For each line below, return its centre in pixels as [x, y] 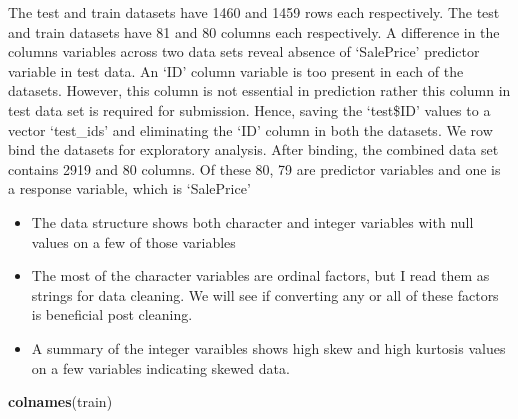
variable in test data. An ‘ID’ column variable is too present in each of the [236, 70]
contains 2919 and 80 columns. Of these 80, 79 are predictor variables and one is [254, 168]
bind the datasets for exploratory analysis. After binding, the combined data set [253, 149]
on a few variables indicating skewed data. [160, 367]
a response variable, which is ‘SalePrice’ [129, 188]
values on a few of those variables [133, 241]
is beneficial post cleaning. [112, 314]
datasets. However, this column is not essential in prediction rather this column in [259, 90]
